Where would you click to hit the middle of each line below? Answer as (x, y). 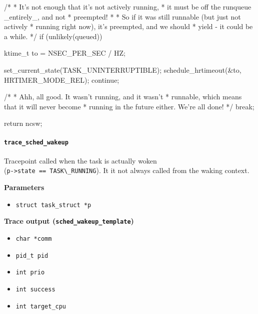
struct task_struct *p (53, 205)
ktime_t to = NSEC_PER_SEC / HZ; (65, 53)
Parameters (24, 187)
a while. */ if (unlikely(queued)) (53, 36)
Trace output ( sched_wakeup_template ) (69, 221)
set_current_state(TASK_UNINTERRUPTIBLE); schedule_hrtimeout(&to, (123, 69)
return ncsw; (23, 123)
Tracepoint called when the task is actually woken (80, 160)
